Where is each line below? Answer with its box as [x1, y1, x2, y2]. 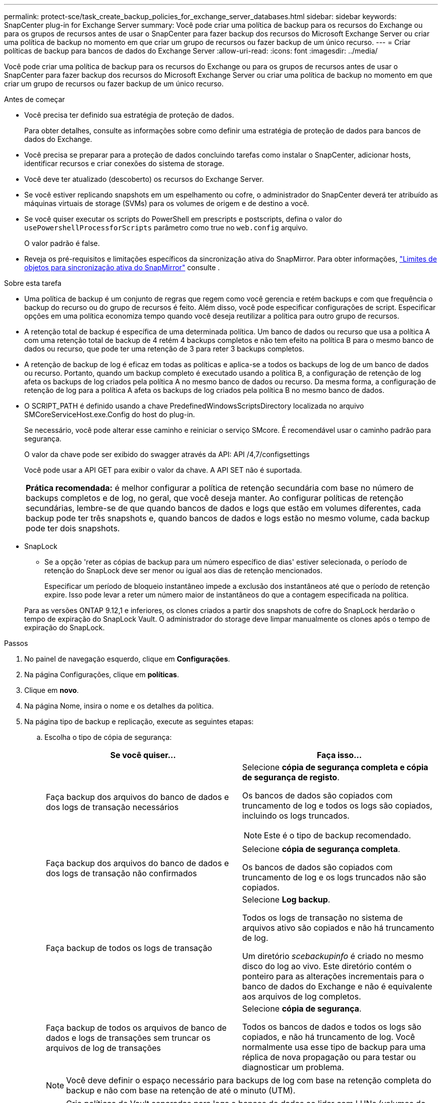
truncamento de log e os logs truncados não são [242, 872, 426, 882]
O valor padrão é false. [24, 239, 100, 247]
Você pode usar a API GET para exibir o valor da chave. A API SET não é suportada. [24, 466, 302, 474]
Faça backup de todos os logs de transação [46, 943, 212, 953]
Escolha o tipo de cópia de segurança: [44, 733, 172, 741]
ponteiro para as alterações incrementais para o [242, 971, 424, 981]
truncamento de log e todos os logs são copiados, [242, 800, 432, 811]
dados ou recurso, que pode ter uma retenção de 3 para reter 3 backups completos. [24, 344, 304, 353]
